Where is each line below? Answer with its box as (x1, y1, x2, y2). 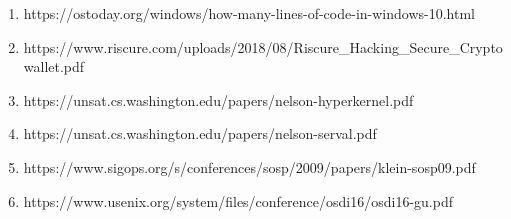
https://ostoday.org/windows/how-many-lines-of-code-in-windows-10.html (23, 3, 475, 23)
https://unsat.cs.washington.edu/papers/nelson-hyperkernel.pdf (23, 89, 414, 110)
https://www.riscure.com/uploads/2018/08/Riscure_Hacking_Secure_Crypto (23, 36, 503, 57)
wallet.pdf (23, 56, 85, 77)
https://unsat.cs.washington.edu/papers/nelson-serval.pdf (23, 123, 377, 144)
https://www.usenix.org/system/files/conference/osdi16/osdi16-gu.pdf (23, 190, 453, 211)
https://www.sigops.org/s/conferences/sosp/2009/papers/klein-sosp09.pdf (23, 156, 476, 177)
